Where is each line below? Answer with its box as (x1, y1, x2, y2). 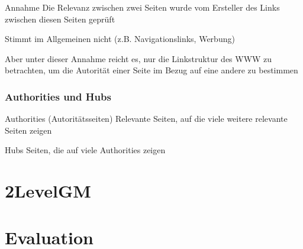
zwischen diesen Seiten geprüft (5, 12, 115, 25)
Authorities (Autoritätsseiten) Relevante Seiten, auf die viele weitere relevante (5, 112, 288, 125)
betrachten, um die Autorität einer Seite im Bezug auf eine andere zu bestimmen (5, 64, 298, 76)
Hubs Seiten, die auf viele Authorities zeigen (5, 144, 166, 156)
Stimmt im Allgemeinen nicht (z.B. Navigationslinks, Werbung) (5, 33, 235, 45)
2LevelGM (5, 179, 91, 203)
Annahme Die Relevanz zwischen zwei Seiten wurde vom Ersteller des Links (5, 1, 280, 13)
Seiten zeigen (5, 124, 52, 136)
